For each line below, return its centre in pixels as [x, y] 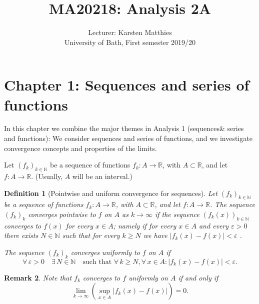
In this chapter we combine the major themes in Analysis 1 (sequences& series [124, 128]
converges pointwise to [62, 214]
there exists [21, 235]
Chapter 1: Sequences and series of [127, 85]
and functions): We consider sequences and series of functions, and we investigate [128, 138]
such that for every [91, 235]
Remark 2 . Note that [38, 277]
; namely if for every [145, 225]
